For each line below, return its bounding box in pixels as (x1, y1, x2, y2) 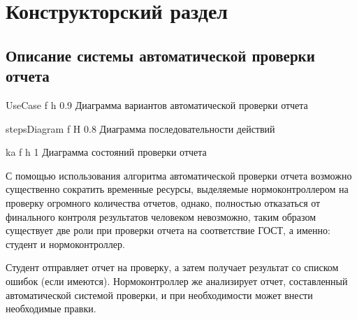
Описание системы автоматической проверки (6, 44, 315, 66)
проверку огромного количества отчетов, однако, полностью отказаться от (6, 195, 321, 210)
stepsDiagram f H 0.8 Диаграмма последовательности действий (6, 121, 275, 136)
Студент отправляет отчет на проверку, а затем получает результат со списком (6, 260, 339, 275)
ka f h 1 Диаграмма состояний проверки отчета (6, 145, 207, 159)
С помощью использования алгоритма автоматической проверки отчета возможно (6, 168, 352, 182)
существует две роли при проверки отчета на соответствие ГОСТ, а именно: (6, 223, 330, 238)
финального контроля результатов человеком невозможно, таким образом (6, 209, 316, 224)
